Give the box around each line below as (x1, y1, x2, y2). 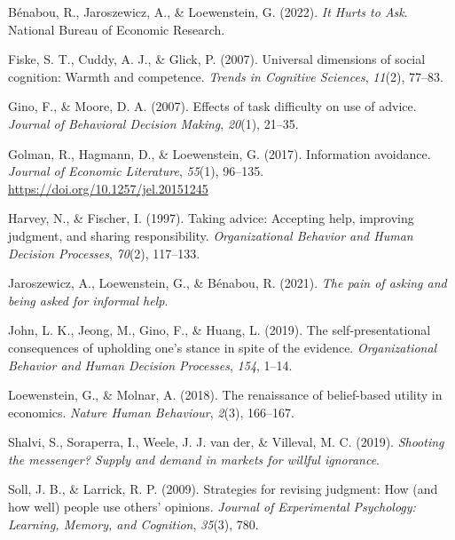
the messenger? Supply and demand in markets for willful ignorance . (8, 449, 380, 468)
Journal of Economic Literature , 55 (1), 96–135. (8, 162, 264, 180)
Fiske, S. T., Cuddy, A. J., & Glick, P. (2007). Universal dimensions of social (8, 50, 426, 68)
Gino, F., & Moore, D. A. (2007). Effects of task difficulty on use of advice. (8, 97, 417, 115)
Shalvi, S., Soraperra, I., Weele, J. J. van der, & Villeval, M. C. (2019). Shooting (8, 433, 444, 451)
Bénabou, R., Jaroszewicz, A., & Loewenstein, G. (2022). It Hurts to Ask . (8, 3, 408, 20)
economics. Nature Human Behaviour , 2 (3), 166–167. (8, 402, 294, 421)
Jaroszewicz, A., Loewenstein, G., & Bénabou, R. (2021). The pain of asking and (8, 274, 447, 292)
